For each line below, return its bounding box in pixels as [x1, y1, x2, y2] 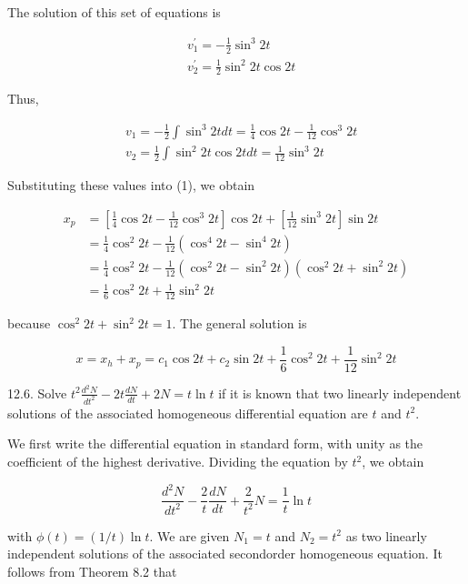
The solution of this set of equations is [7, 3, 221, 21]
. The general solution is [172, 314, 307, 333]
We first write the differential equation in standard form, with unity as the [7, 434, 423, 453]
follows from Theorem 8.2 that [7, 561, 177, 580]
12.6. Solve [7, 383, 67, 402]
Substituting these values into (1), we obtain [7, 176, 255, 195]
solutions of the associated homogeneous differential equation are [7, 403, 368, 422]
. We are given [149, 526, 230, 545]
